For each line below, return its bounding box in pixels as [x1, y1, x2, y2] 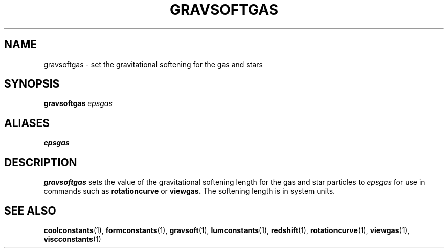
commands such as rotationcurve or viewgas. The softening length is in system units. [43, 186, 335, 196]
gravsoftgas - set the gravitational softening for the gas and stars [43, 59, 263, 69]
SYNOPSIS [4, 77, 60, 91]
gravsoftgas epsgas [43, 99, 113, 108]
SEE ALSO [4, 204, 56, 217]
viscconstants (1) [43, 234, 101, 243]
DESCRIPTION [4, 156, 77, 169]
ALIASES [4, 116, 50, 130]
